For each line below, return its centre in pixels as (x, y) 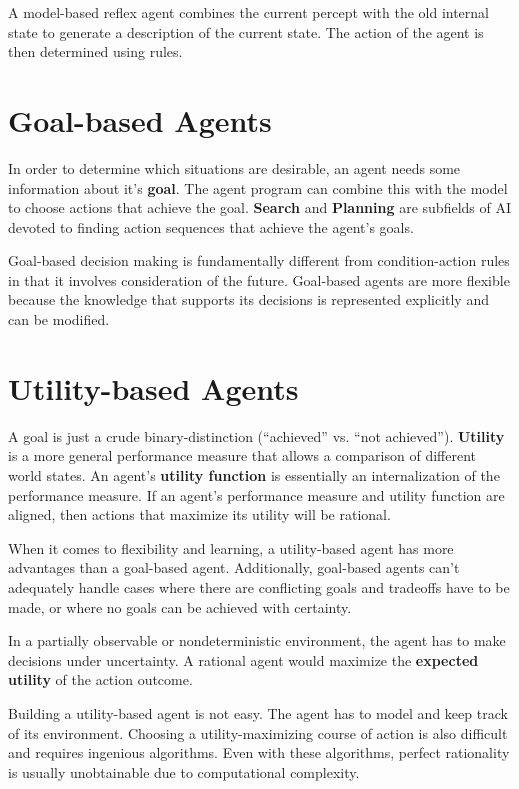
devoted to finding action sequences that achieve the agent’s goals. (211, 226)
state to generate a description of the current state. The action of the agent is (246, 31)
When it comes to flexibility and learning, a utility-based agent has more (231, 547)
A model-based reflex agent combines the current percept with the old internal (248, 12)
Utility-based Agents (153, 387)
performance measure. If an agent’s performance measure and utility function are (256, 494)
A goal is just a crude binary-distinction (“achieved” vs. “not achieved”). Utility (256, 435)
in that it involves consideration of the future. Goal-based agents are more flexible (259, 279)
